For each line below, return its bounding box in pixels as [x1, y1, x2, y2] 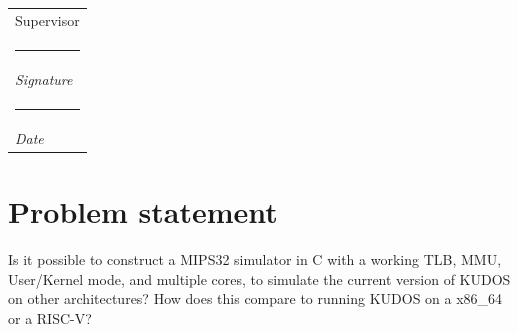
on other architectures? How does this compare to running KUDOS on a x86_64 [8, 288, 503, 309]
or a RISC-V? [8, 307, 92, 328]
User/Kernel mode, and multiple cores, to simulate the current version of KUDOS [8, 268, 511, 289]
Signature [15, 68, 73, 89]
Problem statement [8, 191, 278, 232]
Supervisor [15, 9, 80, 30]
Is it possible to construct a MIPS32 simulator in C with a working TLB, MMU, [8, 249, 502, 270]
